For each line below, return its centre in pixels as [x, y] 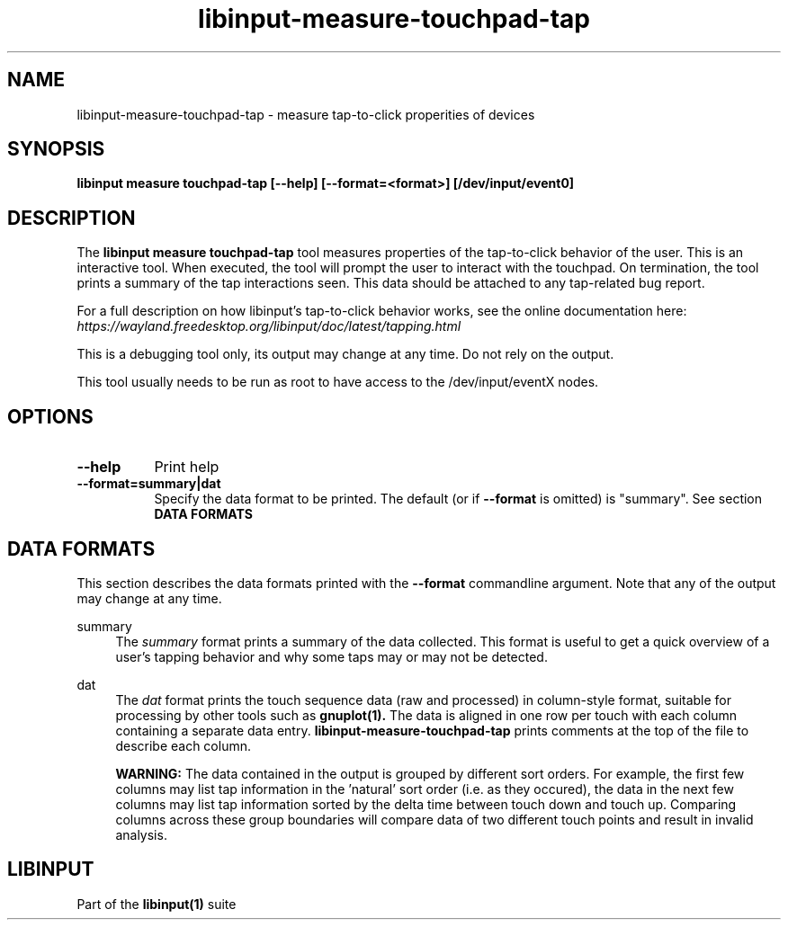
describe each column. [183, 745]
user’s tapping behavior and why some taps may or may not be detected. [331, 656]
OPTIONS [50, 416]
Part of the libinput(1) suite [157, 904]
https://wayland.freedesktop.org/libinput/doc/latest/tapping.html [269, 326]
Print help [187, 467]
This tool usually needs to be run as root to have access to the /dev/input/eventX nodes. [338, 382]
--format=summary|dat [149, 484]
